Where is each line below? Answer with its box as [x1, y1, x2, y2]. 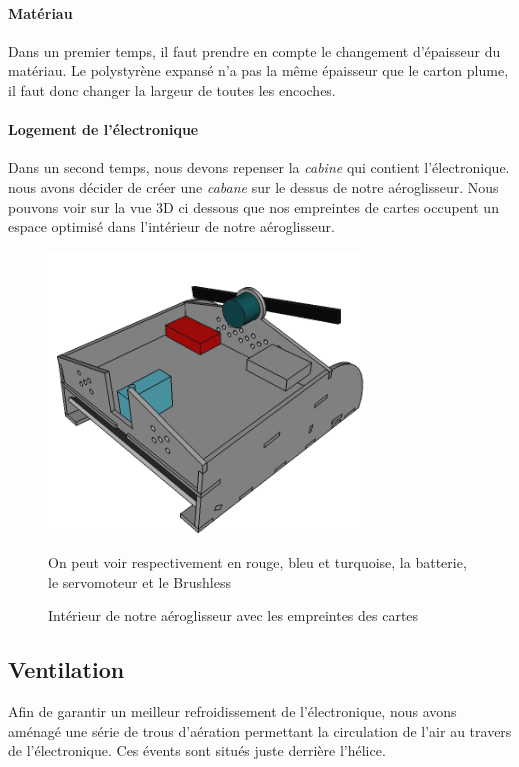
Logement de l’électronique [8, 119, 199, 140]
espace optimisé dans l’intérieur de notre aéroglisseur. [8, 216, 335, 237]
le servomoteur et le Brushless [48, 571, 231, 592]
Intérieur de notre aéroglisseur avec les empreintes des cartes [48, 605, 419, 626]
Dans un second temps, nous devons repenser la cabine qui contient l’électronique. [8, 157, 510, 178]
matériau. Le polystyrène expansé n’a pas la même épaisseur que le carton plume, [8, 60, 509, 81]
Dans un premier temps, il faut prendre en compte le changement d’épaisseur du [8, 40, 501, 61]
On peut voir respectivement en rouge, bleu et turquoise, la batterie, [48, 552, 467, 573]
